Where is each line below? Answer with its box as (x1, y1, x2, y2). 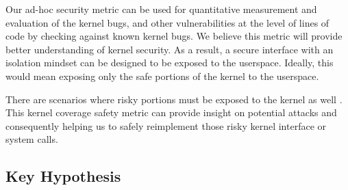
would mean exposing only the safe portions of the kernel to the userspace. (5, 68, 319, 83)
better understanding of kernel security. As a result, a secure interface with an (5, 42, 334, 56)
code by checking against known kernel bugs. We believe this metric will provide (5, 29, 343, 43)
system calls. (5, 132, 58, 146)
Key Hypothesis (5, 165, 121, 187)
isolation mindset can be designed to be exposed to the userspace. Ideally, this (5, 55, 334, 70)
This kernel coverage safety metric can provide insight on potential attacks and (5, 105, 337, 120)
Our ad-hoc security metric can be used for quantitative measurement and (5, 2, 317, 16)
